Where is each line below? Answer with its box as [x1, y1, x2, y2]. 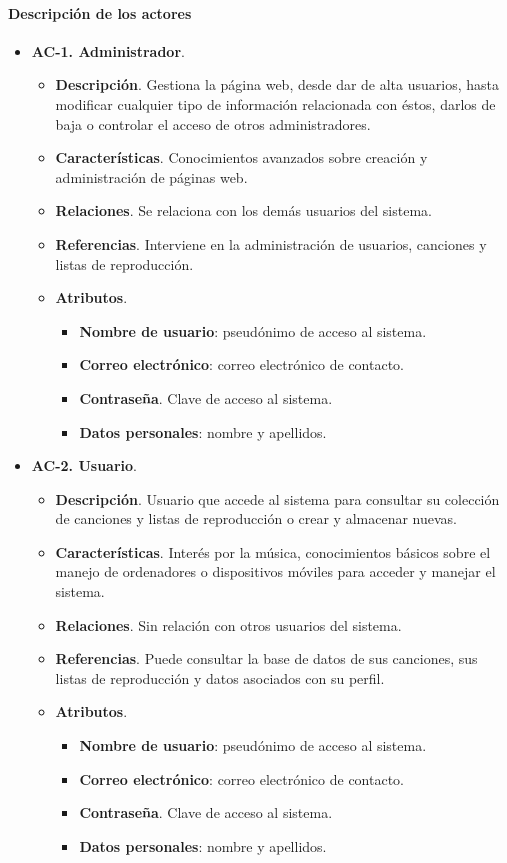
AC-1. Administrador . [31, 40, 185, 61]
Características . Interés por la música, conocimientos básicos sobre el [55, 541, 491, 562]
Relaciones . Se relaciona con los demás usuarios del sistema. [55, 200, 432, 221]
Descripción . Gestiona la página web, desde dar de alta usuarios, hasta [55, 74, 500, 95]
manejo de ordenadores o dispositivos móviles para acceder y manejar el [55, 561, 496, 582]
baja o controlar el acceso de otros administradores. [55, 113, 371, 134]
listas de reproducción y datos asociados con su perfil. [55, 667, 385, 688]
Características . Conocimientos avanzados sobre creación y [55, 147, 428, 168]
